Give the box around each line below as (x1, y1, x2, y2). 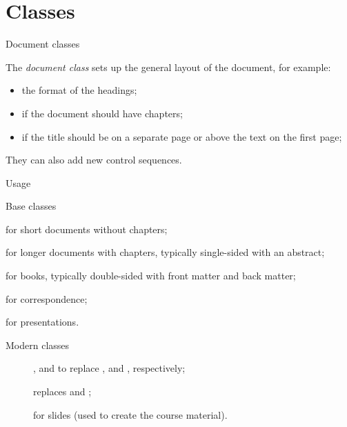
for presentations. (6, 315, 79, 329)
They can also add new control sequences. (6, 152, 182, 167)
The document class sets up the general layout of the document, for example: (6, 59, 331, 74)
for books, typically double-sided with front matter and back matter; (6, 268, 296, 283)
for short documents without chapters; (6, 221, 168, 236)
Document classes (6, 37, 80, 51)
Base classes (6, 199, 57, 213)
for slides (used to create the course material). (33, 407, 228, 421)
